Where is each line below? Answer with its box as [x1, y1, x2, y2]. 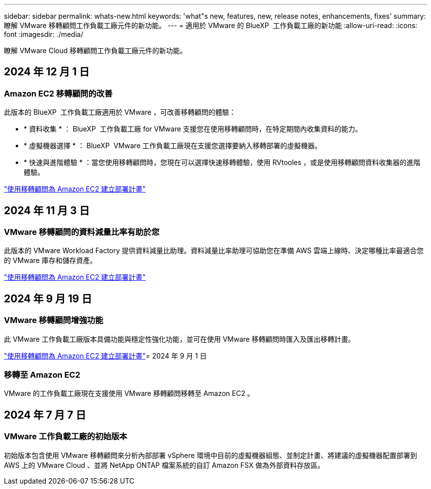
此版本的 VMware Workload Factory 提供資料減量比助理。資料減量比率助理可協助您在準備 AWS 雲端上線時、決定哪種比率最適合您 [4, 246, 424, 255]
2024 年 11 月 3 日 [4, 204, 90, 217]
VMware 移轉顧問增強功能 [4, 315, 103, 326]
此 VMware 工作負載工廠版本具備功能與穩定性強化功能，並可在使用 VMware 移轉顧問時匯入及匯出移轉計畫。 [4, 334, 355, 343]
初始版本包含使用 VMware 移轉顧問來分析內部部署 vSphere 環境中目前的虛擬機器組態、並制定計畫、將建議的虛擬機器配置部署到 [4, 451, 417, 459]
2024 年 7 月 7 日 [4, 408, 86, 421]
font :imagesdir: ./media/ [4, 30, 84, 38]
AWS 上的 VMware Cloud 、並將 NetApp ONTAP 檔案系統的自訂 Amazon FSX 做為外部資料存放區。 [4, 460, 325, 469]
